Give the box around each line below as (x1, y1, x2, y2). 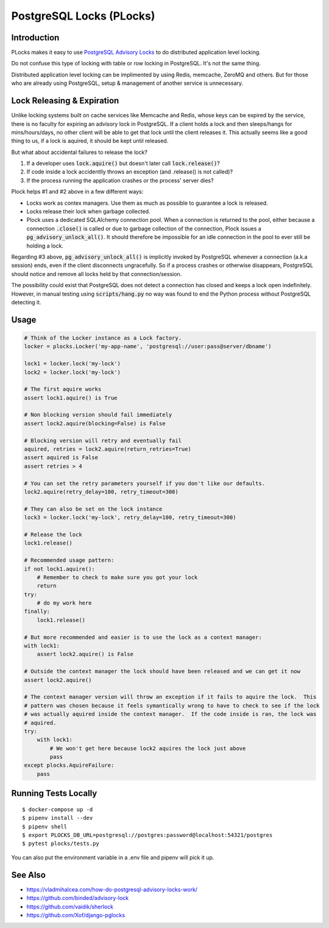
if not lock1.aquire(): (24, 565, 96, 572)
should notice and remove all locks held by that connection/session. (11, 270, 182, 277)
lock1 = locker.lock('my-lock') (24, 360, 121, 367)
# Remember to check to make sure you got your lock (37, 574, 198, 580)
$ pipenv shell (22, 823, 68, 830)
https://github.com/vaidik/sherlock (26, 903, 114, 910)
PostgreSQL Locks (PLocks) (11, 9, 155, 23)
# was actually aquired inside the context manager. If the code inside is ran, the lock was (24, 711, 317, 718)
